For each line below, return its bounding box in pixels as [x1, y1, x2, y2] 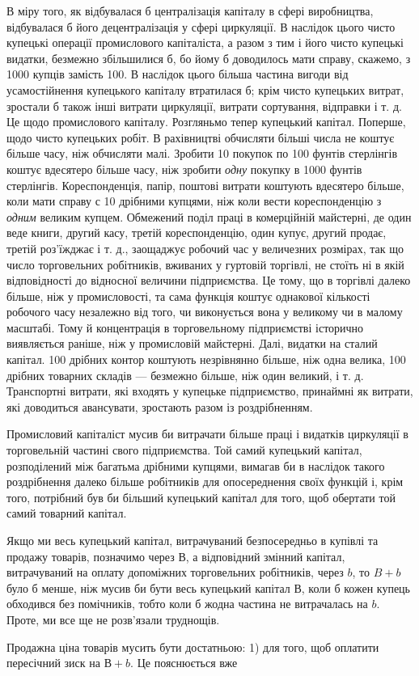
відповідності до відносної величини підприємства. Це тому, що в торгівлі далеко [6, 272, 411, 289]
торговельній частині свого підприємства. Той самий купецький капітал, [6, 442, 362, 458]
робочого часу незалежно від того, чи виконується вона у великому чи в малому [6, 303, 403, 320]
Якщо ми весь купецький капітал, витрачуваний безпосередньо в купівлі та [6, 532, 379, 548]
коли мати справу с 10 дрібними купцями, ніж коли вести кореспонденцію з [6, 192, 382, 209]
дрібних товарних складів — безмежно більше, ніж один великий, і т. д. [6, 366, 364, 383]
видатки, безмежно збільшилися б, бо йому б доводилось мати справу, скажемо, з [6, 49, 411, 66]
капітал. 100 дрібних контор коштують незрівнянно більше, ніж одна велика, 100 [6, 351, 406, 368]
